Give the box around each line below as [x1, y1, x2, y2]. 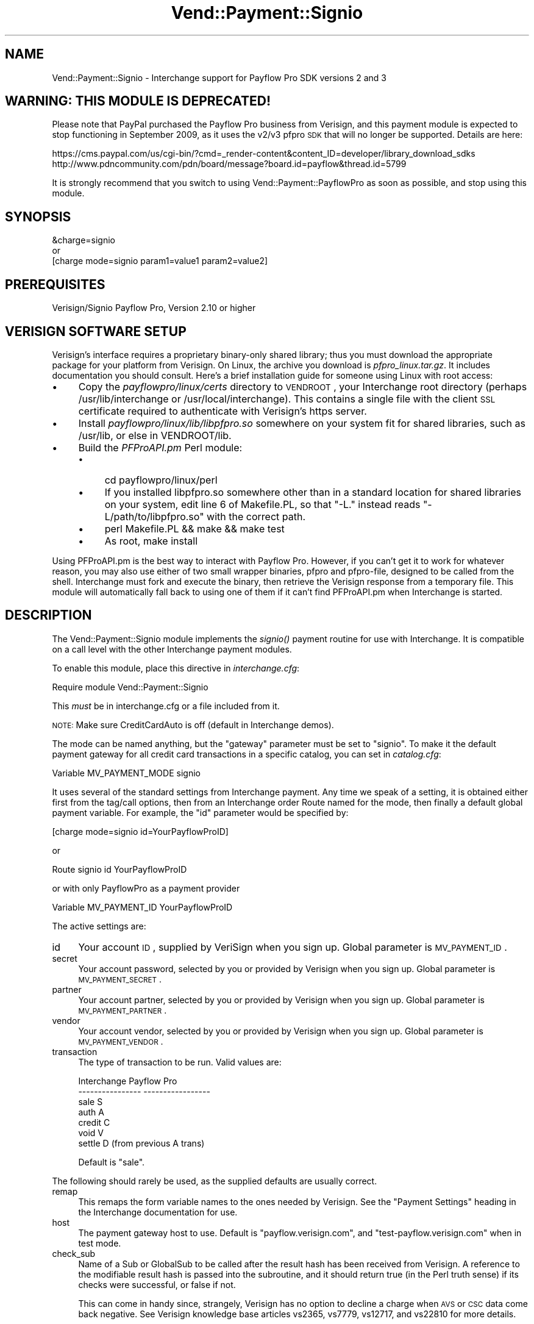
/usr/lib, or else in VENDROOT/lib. [78, 429, 232, 442]
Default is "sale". [78, 1156, 145, 1167]
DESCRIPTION [5, 607, 92, 623]
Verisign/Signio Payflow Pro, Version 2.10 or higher [52, 302, 256, 313]
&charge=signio [52, 235, 116, 246]
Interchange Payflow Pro [78, 1075, 177, 1086]
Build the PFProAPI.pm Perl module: [78, 441, 243, 454]
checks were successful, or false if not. [78, 1279, 236, 1290]
